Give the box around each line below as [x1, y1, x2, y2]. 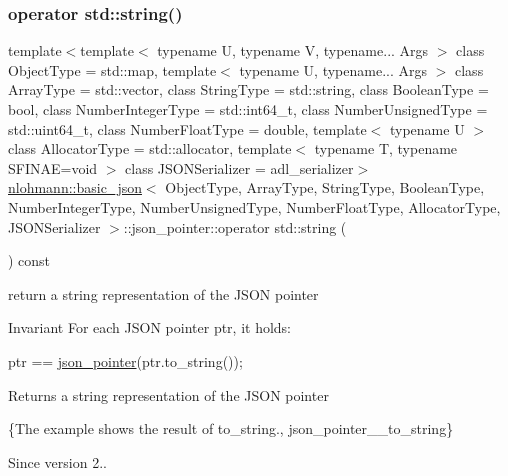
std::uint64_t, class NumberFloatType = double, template [8, 118, 367, 139]
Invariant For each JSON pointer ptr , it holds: [8, 317, 292, 338]
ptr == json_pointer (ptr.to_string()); [8, 350, 243, 371]
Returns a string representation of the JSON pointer [8, 384, 329, 405]
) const [8, 250, 51, 271]
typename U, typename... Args [239, 59, 428, 80]
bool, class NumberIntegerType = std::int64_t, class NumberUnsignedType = [8, 99, 488, 119]
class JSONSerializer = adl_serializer [125, 157, 354, 178]
